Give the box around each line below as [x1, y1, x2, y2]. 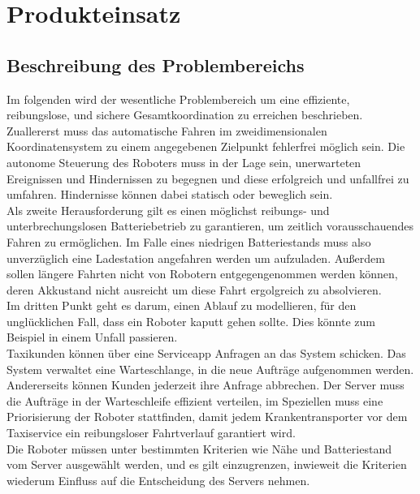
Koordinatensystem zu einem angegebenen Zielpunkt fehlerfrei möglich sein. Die [6, 138, 405, 155]
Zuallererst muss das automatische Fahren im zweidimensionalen [6, 122, 327, 139]
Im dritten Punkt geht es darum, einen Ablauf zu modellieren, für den [6, 297, 357, 314]
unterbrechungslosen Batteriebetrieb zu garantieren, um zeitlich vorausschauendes [6, 217, 414, 234]
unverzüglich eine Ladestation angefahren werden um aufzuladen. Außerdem [6, 249, 385, 266]
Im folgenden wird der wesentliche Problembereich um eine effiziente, [6, 90, 350, 107]
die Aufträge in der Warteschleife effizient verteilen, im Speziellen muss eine [6, 392, 383, 409]
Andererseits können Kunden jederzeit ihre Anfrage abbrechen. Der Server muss [6, 376, 405, 393]
